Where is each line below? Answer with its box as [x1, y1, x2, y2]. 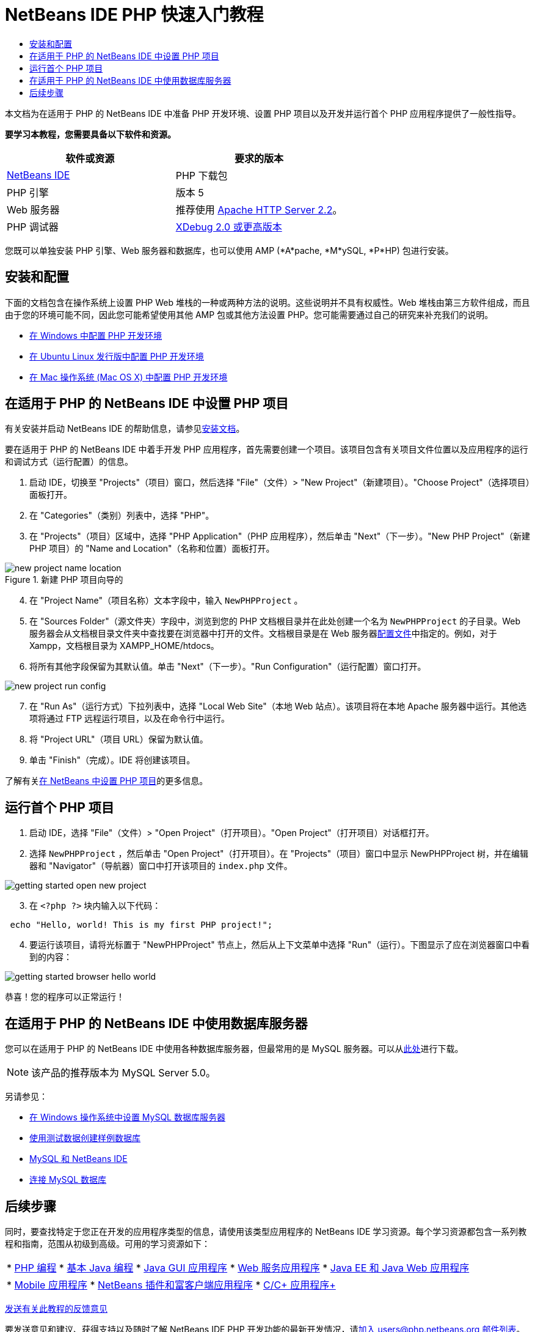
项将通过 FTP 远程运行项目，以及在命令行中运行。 [29, 713, 230, 724]
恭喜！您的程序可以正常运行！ [5, 991, 125, 1002]
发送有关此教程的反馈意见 [5, 1303, 107, 1314]
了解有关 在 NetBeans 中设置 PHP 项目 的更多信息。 [5, 775, 208, 786]
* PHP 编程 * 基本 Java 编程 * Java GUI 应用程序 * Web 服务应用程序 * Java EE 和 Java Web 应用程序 [7, 1261, 470, 1274]
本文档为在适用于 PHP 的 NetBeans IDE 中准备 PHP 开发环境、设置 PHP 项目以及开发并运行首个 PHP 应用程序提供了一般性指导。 [5, 108, 522, 119]
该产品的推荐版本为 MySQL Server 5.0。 [31, 1067, 216, 1079]
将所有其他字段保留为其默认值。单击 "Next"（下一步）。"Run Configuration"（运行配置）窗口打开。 [29, 661, 426, 672]
